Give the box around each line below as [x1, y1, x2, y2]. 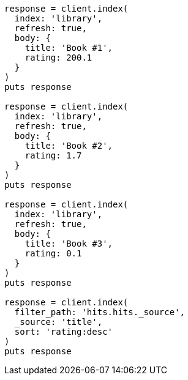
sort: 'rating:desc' [14, 327, 113, 337]
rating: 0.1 [24, 248, 82, 258]
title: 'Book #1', [24, 43, 113, 53]
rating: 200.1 [24, 53, 92, 62]
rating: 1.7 [24, 151, 82, 160]
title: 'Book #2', [24, 141, 113, 151]
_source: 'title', [14, 317, 103, 327]
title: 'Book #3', [24, 239, 113, 248]
